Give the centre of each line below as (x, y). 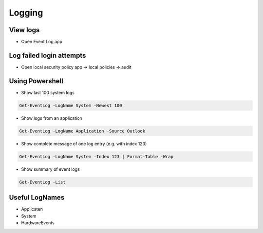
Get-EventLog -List (42, 182)
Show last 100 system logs (48, 92)
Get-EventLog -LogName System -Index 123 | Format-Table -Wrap (96, 156)
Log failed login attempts (47, 55)
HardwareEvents (38, 223)
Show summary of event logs (50, 169)
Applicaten (32, 209)
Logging (26, 13)
